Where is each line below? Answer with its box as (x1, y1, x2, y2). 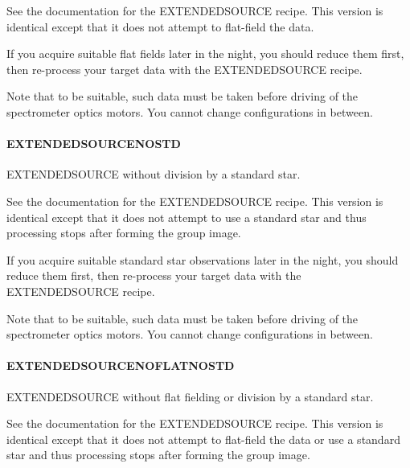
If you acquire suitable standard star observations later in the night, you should (6, 251, 399, 268)
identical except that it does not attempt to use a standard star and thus (6, 208, 367, 225)
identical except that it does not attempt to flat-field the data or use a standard (6, 430, 400, 447)
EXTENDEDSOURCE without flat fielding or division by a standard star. (6, 388, 374, 404)
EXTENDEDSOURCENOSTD (6, 135, 181, 152)
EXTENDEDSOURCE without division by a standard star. (6, 166, 301, 183)
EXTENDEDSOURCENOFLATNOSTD (6, 357, 235, 374)
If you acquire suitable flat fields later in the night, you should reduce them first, (6, 45, 404, 62)
